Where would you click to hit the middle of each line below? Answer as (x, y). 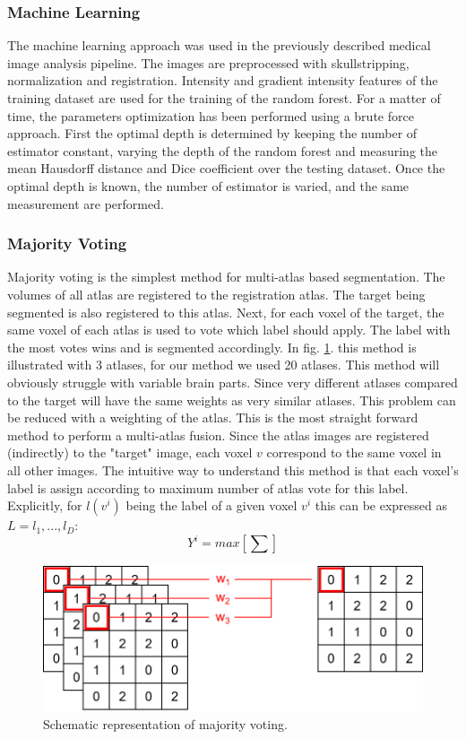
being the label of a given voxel (211, 505)
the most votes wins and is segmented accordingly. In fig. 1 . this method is (212, 347)
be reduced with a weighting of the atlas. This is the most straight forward (213, 417)
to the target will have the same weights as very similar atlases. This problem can (232, 400)
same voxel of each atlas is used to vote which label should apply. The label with (229, 330)
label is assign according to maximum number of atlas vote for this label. (208, 487)
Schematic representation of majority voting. (165, 724)
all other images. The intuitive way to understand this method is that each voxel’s (233, 469)
